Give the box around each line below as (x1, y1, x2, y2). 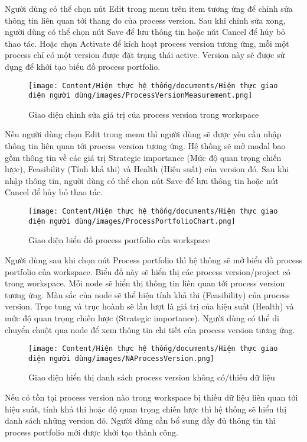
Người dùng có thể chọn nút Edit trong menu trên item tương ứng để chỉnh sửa (5, 2, 293, 14)
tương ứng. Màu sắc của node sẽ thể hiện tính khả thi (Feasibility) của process (5, 288, 290, 301)
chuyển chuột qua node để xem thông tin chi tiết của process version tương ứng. (5, 323, 295, 335)
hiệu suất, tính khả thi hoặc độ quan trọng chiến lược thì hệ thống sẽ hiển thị (5, 402, 287, 415)
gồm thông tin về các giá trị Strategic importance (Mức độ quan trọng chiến (5, 151, 282, 163)
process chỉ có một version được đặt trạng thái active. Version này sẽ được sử (5, 49, 285, 61)
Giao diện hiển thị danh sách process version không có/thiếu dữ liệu (28, 371, 275, 383)
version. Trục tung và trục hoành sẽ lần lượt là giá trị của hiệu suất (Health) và (5, 300, 294, 312)
